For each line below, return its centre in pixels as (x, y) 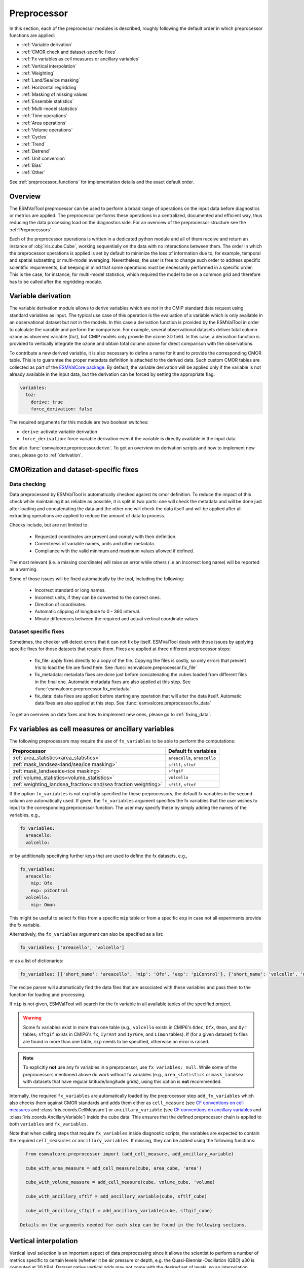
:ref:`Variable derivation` (47, 45)
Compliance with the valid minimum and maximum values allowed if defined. (115, 551)
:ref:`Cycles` (35, 137)
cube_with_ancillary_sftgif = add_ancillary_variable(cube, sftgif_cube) (119, 1210)
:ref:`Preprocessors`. (31, 230)
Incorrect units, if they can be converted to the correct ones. (98, 597)
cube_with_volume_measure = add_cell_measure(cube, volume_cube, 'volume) (120, 1182)
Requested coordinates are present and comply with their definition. (106, 536)
